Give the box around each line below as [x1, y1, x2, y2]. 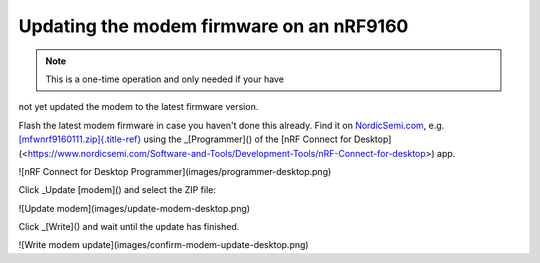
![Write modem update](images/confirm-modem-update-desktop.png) [18, 239, 309, 251]
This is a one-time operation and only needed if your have [45, 73, 285, 85]
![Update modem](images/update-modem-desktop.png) [18, 202, 250, 214]
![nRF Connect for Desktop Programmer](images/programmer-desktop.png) [18, 165, 332, 177]
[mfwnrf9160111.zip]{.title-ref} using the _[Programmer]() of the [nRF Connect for [18, 133, 352, 145]
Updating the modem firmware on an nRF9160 [18, 15, 409, 37]
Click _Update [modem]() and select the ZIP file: [18, 184, 217, 196]
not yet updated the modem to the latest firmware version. [18, 101, 259, 113]
